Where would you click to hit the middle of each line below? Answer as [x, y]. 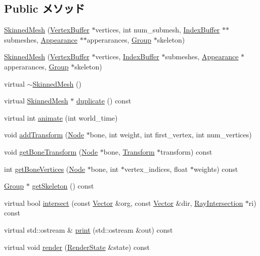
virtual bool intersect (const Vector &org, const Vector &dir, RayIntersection [124, 203]
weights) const [216, 169]
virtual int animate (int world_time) [61, 117]
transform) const [186, 151]
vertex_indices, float [156, 169]
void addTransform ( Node [44, 135]
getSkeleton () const [63, 186]
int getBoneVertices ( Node [45, 169]
